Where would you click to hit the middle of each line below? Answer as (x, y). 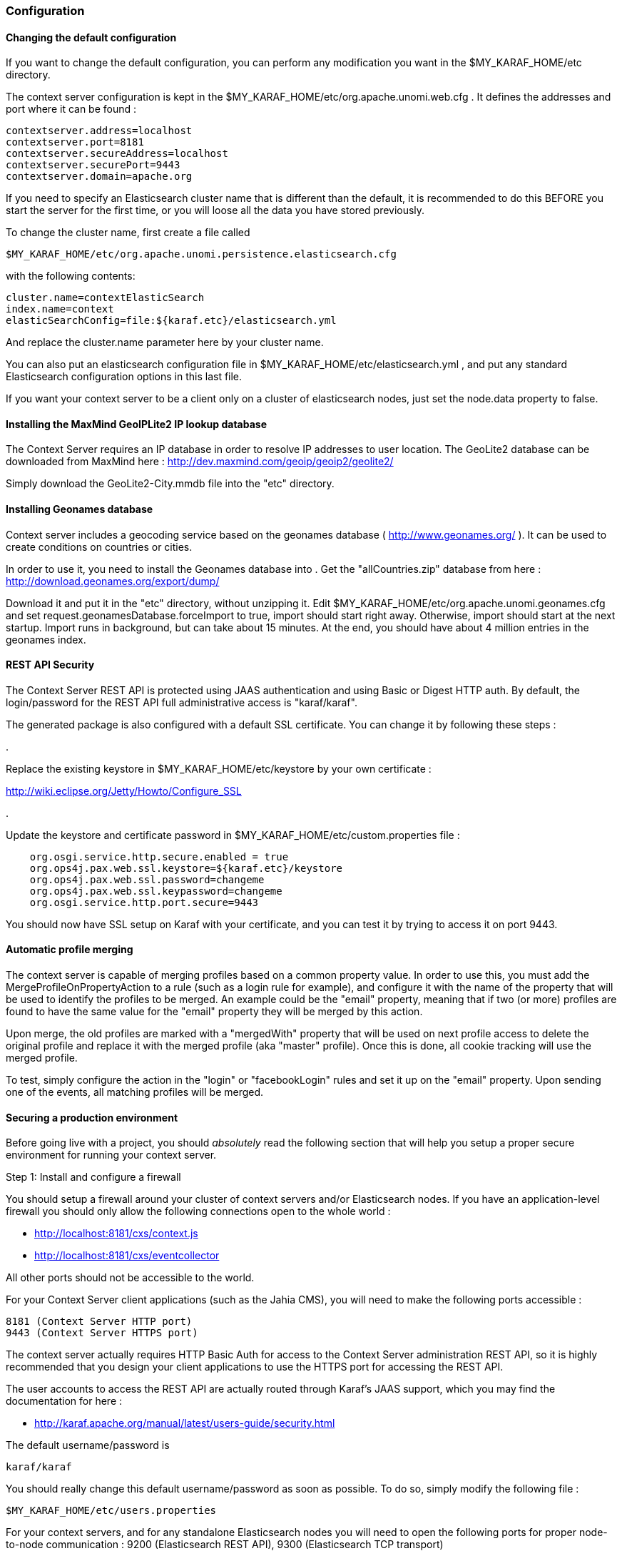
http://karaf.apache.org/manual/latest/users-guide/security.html (185, 1423)
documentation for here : (64, 1401)
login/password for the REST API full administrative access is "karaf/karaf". (182, 702)
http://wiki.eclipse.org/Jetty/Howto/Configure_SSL (124, 790)
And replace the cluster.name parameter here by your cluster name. (165, 342)
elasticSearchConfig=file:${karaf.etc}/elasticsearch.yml (171, 321)
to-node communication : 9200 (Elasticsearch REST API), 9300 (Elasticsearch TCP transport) (225, 1545)
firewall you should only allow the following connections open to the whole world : (198, 1211)
